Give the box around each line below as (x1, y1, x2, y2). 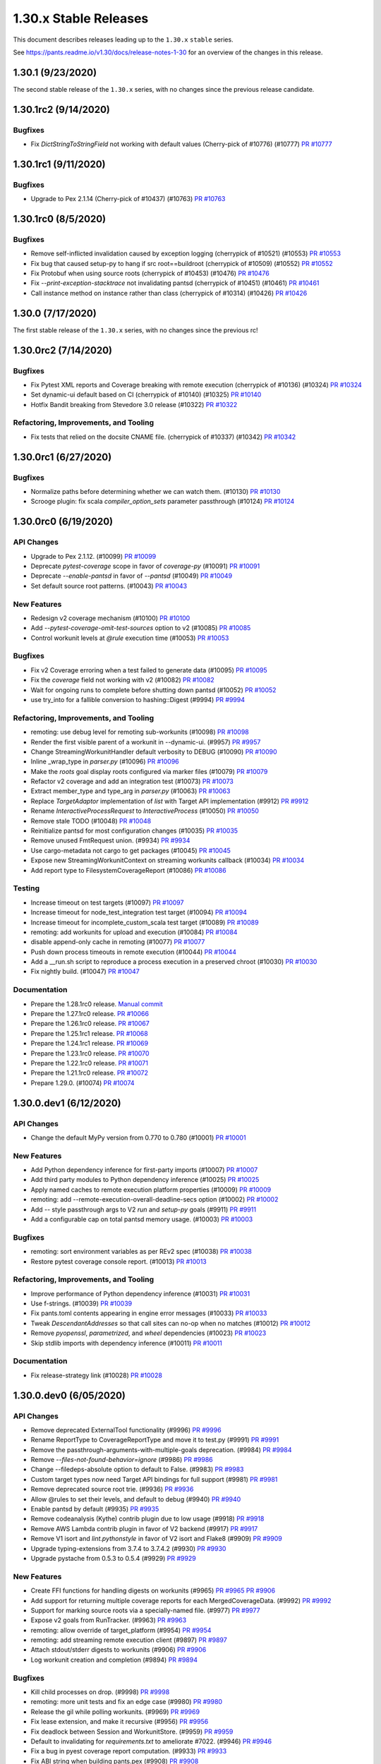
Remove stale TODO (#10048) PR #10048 (30, 816, 152, 825)
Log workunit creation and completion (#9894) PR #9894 (30, 1655, 198, 1664)
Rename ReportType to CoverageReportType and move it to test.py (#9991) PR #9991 (30, 1436, 279, 1444)
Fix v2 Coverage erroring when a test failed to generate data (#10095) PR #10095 (30, 665, 267, 674)
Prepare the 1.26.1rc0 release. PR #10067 (30, 1020, 150, 1028)
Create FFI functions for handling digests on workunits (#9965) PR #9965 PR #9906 (30, 1586, 275, 1595)
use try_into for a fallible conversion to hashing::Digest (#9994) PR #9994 (30, 695, 245, 703)
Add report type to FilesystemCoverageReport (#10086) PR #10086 (30, 866, 226, 874)
